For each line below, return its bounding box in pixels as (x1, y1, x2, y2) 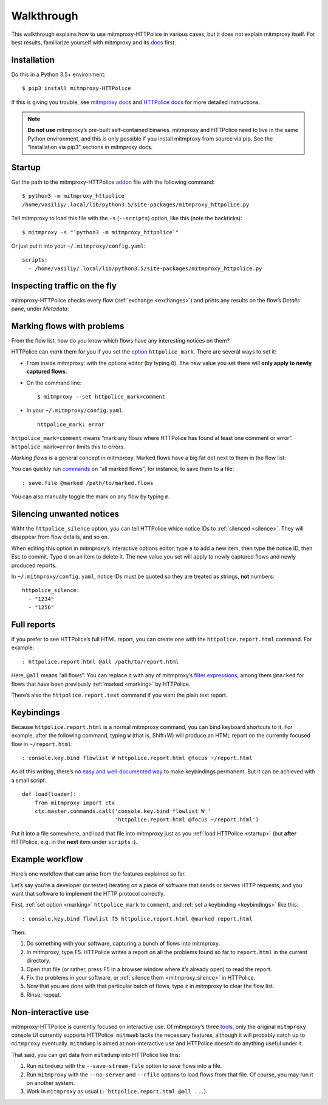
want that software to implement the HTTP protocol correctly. (11, 890, 165, 897)
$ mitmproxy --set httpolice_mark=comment (37, 393, 166, 400)
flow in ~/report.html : (11, 740, 73, 748)
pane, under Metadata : (11, 305, 69, 313)
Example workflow (11, 854, 83, 865)
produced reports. (11, 562, 57, 569)
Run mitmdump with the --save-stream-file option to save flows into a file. (26, 1062, 222, 1070)
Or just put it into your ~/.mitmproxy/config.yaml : (11, 242, 146, 249)
